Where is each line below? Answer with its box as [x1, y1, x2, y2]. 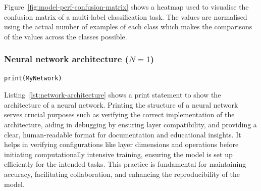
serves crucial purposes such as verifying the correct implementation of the [4, 109, 235, 120]
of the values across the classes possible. [4, 31, 127, 41]
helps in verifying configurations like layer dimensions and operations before [4, 139, 239, 150]
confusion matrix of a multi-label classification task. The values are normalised [4, 11, 247, 22]
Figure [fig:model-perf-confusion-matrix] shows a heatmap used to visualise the [4, 2, 249, 12]
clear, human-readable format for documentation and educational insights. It [4, 129, 241, 139]
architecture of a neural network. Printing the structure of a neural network [4, 99, 238, 110]
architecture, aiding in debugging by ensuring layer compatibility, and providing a [4, 119, 257, 129]
